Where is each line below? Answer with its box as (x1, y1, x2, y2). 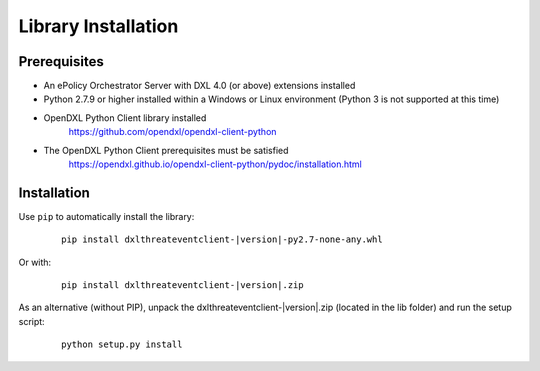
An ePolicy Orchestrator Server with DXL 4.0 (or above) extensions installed (43, 80, 356, 92)
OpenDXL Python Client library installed (43, 111, 207, 124)
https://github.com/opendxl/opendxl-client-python (68, 126, 277, 138)
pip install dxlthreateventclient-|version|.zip (61, 280, 304, 291)
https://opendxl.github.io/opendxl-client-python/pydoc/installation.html (68, 158, 362, 170)
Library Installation (18, 15, 179, 37)
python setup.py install (61, 339, 183, 350)
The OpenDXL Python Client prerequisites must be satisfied (43, 144, 289, 156)
